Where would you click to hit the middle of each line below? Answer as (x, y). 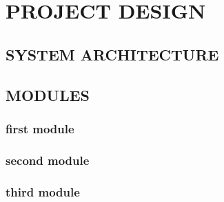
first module (40, 128)
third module (43, 191)
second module (48, 160)
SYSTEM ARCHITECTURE (112, 54)
